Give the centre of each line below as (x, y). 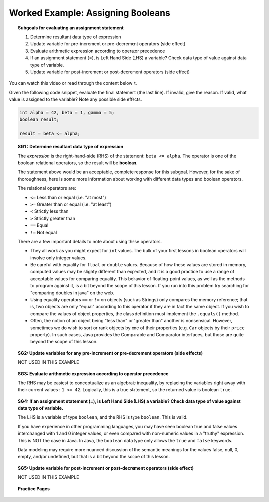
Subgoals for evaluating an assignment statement (71, 28)
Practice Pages (34, 488)
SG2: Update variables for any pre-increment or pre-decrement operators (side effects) (110, 353)
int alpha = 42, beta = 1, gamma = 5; (67, 113)
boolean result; (40, 120)
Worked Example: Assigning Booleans (90, 13)
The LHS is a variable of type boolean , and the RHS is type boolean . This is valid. (103, 417)
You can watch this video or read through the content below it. (73, 83)
